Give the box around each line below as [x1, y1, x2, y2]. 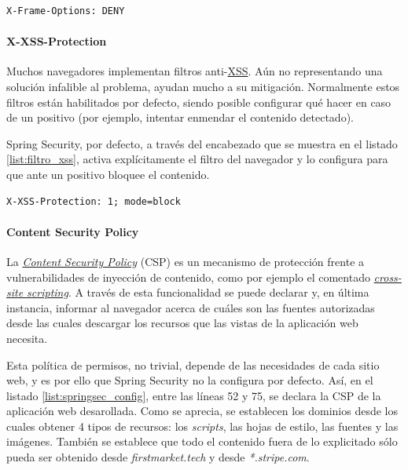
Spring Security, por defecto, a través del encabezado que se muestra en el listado [6, 135, 398, 151]
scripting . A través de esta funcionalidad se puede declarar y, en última [27, 284, 369, 301]
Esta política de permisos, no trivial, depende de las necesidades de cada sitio [6, 356, 380, 373]
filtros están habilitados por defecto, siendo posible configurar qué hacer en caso [6, 93, 391, 110]
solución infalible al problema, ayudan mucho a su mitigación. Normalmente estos [6, 78, 400, 94]
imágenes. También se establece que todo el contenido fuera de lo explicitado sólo [6, 433, 398, 450]
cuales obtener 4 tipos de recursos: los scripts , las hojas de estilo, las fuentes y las [6, 417, 399, 434]
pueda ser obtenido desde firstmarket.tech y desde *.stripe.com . [6, 449, 310, 465]
